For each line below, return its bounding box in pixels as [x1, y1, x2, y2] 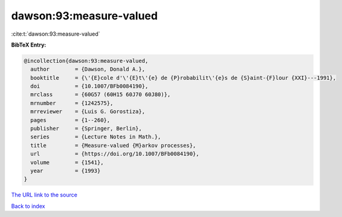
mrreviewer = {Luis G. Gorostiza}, [30, 108, 145, 115]
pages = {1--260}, [30, 117, 111, 123]
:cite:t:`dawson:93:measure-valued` [11, 30, 100, 37]
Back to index [11, 202, 45, 210]
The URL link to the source [11, 191, 78, 199]
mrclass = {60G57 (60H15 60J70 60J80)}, [30, 91, 171, 98]
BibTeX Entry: [11, 41, 47, 48]
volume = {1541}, [30, 159, 104, 166]
